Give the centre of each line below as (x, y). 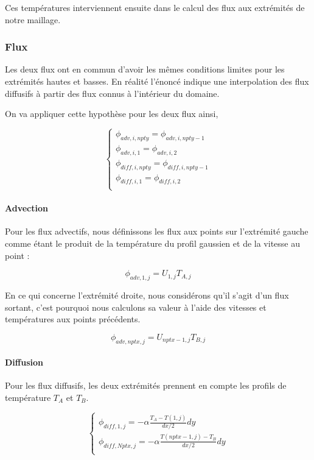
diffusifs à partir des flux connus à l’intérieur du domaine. (112, 93)
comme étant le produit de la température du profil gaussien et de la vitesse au (152, 243)
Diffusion (24, 362)
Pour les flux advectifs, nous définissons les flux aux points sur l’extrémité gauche (157, 231)
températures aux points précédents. (73, 319)
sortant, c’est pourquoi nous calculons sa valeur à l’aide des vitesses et (136, 307)
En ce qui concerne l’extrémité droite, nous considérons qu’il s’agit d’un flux (147, 295)
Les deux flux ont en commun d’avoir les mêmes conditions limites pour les (145, 69)
